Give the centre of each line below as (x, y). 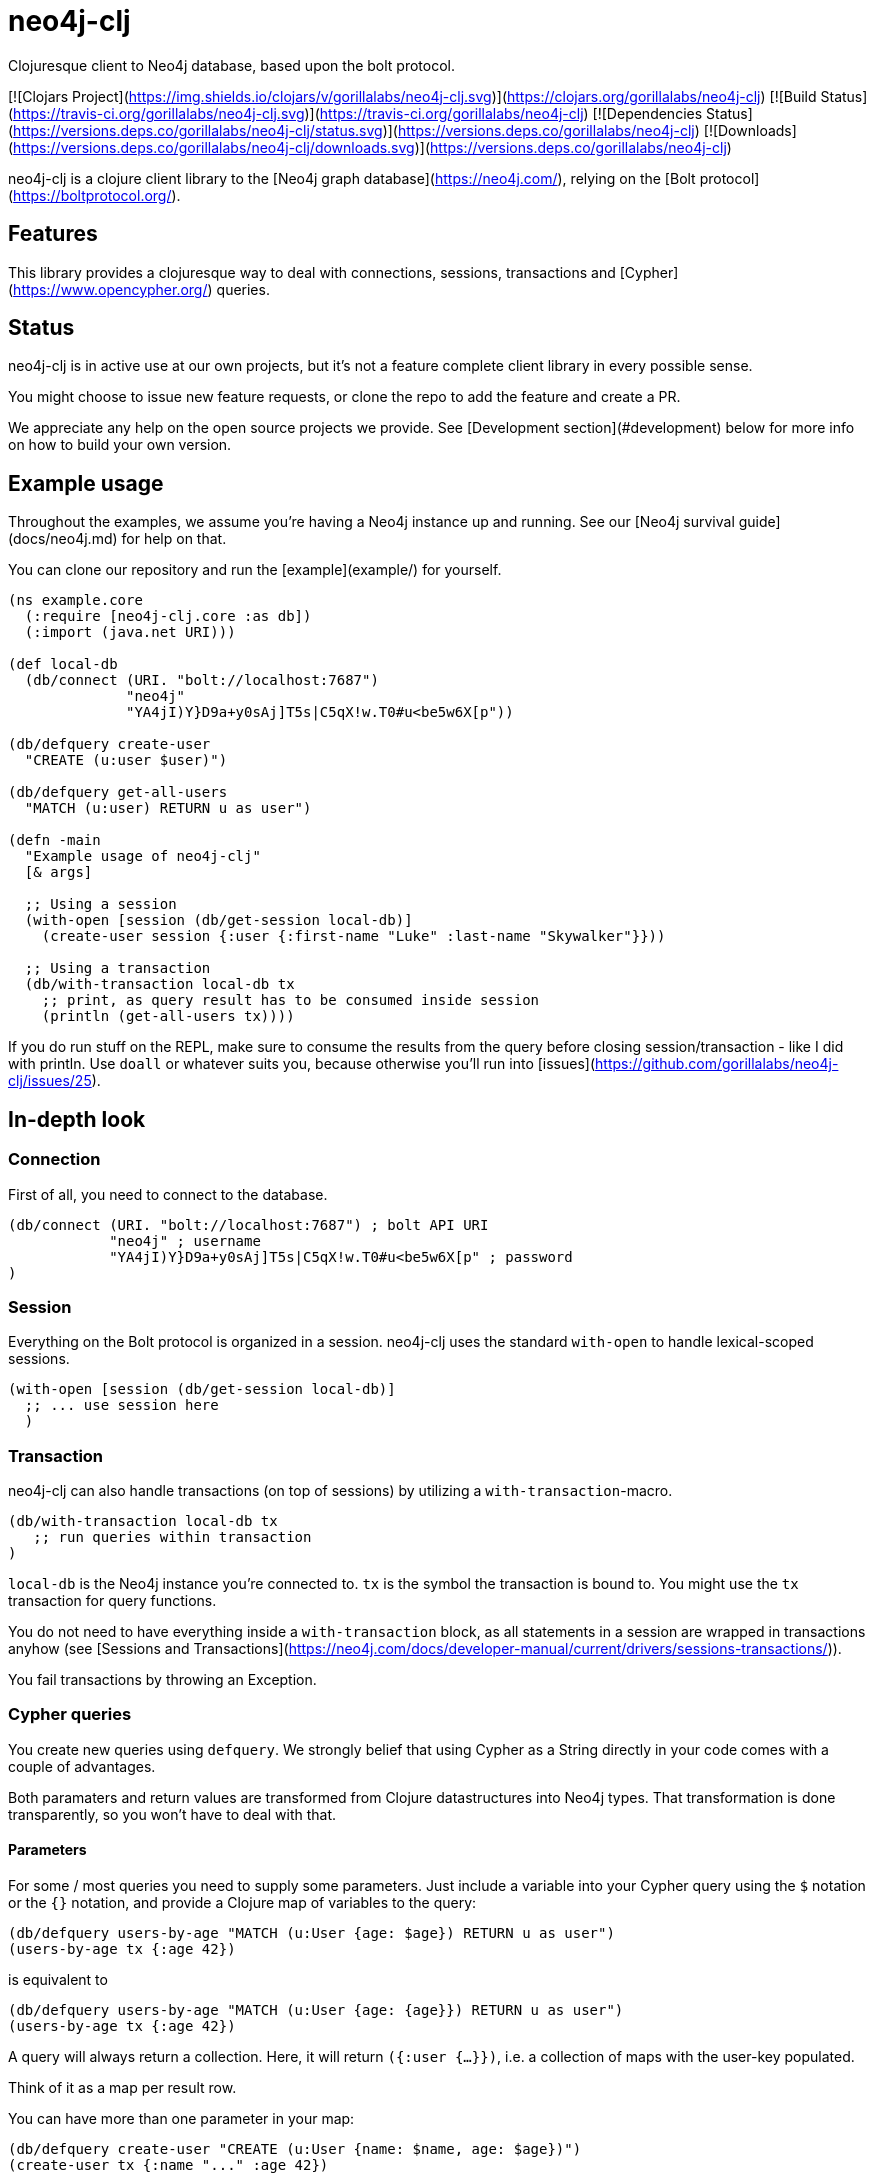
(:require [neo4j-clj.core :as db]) (168, 616)
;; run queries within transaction (172, 1537)
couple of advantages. (82, 1766)
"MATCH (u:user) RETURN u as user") (168, 808)
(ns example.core (75, 600)
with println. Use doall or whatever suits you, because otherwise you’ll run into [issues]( (302, 1064)
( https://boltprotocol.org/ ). (94, 195)
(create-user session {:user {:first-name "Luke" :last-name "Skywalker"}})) (353, 936)
